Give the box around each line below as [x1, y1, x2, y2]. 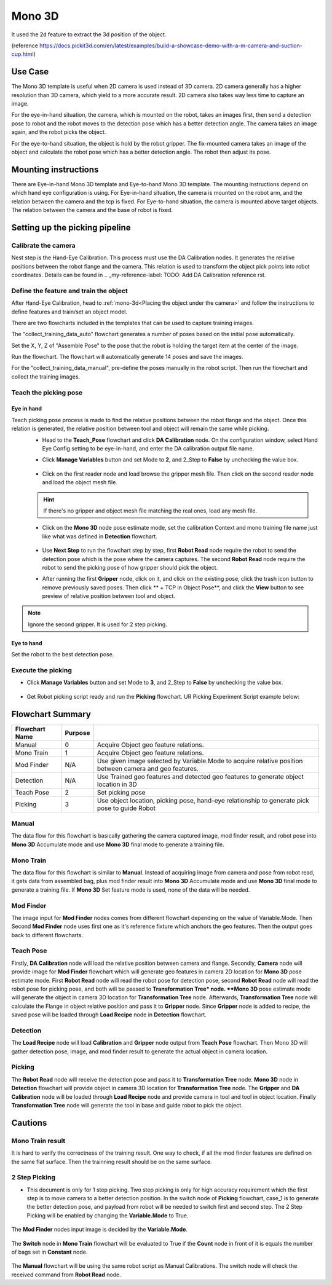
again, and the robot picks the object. [11, 128, 106, 136]
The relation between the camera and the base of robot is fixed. [11, 206, 173, 214]
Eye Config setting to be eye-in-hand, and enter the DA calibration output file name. [42, 444, 255, 452]
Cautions [11, 1117, 47, 1128]
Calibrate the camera [11, 241, 76, 250]
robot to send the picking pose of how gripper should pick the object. [42, 564, 218, 571]
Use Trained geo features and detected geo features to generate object [97, 772, 304, 780]
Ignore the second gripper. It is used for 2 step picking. [28, 621, 167, 628]
